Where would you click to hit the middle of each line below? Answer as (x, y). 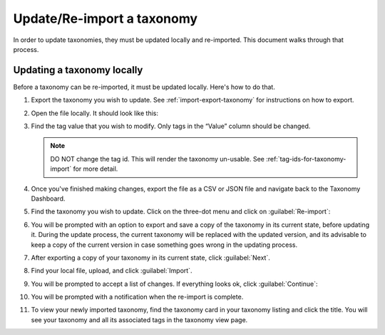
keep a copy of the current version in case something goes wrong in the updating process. (164, 245)
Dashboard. (48, 198)
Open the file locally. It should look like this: (94, 113)
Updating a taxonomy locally (78, 70)
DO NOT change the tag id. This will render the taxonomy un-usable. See (158, 159)
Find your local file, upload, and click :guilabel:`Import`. (112, 271)
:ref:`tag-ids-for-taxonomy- (306, 159)
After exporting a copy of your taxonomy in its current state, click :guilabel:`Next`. (150, 257)
